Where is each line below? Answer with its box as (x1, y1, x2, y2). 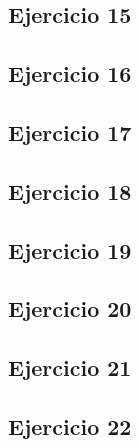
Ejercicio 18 (8, 175, 132, 206)
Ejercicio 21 (8, 352, 132, 383)
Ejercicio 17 (8, 116, 132, 147)
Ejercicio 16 (8, 58, 132, 89)
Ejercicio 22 (8, 410, 132, 441)
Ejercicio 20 (8, 293, 132, 324)
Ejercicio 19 (8, 234, 132, 265)
